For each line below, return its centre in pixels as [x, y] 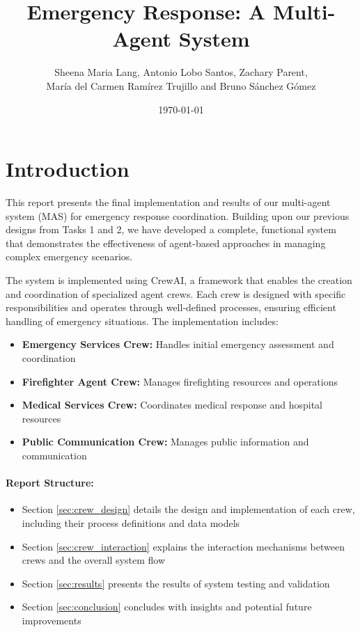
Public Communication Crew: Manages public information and [165, 442]
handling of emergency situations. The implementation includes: [142, 321]
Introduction [68, 169]
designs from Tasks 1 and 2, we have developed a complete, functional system [171, 229]
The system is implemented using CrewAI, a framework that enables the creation [179, 280]
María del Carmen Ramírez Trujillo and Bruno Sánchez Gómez [181, 85]
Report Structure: [50, 483]
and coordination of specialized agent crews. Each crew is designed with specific [176, 293]
